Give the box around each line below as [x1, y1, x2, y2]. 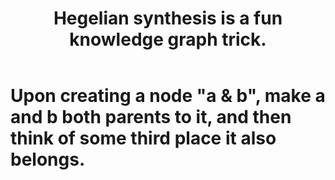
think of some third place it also [10, 127, 277, 150]
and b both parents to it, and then [10, 106, 292, 129]
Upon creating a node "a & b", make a [10, 85, 326, 107]
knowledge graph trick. [69, 28, 267, 51]
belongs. [10, 148, 86, 171]
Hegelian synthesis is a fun [53, 7, 283, 30]
